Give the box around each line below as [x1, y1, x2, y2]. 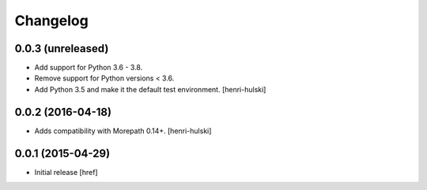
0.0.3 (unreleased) [14, 42, 109, 55]
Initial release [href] [34, 167, 98, 177]
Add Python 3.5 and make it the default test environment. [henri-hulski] [34, 84, 266, 94]
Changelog [14, 12, 89, 29]
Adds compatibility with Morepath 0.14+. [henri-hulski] [34, 126, 212, 136]
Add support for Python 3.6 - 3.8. [34, 63, 143, 73]
